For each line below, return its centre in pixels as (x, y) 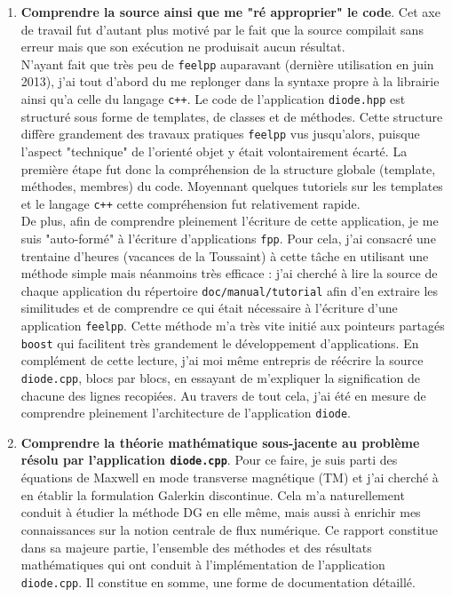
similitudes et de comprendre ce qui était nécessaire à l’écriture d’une (209, 308)
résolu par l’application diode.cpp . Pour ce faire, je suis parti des (209, 460)
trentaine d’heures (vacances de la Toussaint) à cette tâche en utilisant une (225, 255)
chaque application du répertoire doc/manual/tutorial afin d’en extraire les (230, 290)
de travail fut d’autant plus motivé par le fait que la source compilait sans (222, 29)
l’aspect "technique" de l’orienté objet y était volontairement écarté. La (214, 151)
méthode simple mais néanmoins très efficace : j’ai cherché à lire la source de (229, 273)
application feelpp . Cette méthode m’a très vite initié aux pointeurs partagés (233, 326)
